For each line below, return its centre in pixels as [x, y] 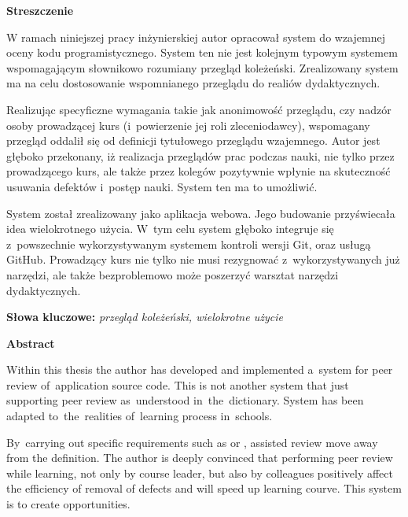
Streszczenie [40, 10]
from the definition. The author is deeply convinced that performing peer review [200, 458]
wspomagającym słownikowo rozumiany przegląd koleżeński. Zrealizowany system [202, 67]
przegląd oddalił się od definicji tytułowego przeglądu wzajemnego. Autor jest [193, 140]
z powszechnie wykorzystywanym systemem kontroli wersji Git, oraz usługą [189, 244]
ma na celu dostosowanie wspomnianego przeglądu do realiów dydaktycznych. [193, 83]
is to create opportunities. [68, 504]
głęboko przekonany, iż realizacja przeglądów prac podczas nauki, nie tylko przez [200, 155]
